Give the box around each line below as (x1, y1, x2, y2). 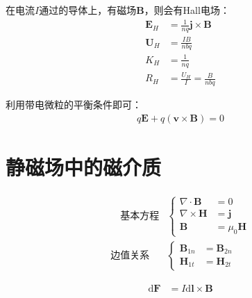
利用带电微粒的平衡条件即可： (6, 97, 142, 112)
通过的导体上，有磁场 (39, 3, 137, 17)
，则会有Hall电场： (144, 3, 230, 17)
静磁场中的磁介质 (6, 153, 162, 181)
